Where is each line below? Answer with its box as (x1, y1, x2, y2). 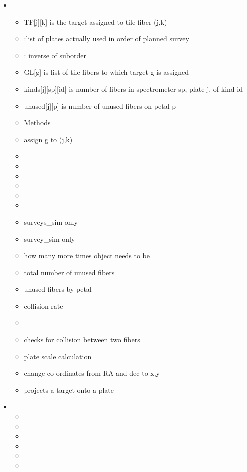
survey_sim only (24, 233, 75, 244)
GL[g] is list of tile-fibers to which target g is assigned (24, 67, 189, 77)
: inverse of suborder (24, 50, 86, 60)
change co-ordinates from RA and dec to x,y (24, 368, 160, 378)
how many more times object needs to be (24, 250, 150, 261)
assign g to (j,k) (24, 134, 73, 144)
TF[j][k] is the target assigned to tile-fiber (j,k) (24, 16, 167, 27)
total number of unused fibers (24, 267, 115, 277)
